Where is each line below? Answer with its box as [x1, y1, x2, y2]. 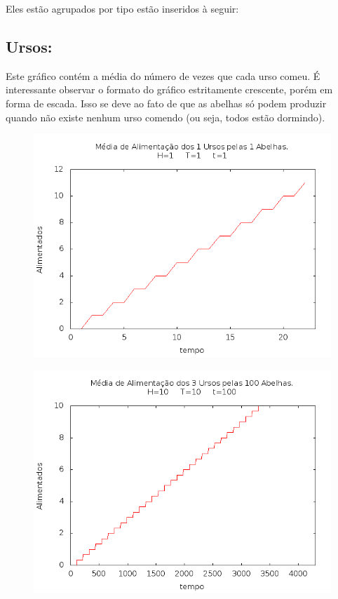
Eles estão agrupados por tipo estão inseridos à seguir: [6, 1, 239, 15]
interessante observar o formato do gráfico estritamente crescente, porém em [6, 82, 333, 97]
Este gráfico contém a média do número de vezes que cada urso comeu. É [6, 68, 320, 83]
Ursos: [6, 35, 53, 57]
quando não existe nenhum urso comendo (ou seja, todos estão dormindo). [6, 109, 325, 124]
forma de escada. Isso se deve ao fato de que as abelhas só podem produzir [6, 95, 327, 110]
